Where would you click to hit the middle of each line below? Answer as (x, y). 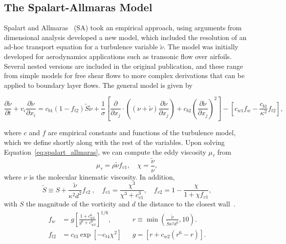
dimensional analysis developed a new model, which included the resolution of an (125, 37)
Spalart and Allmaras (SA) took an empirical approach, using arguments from (123, 28)
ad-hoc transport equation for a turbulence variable (81, 47)
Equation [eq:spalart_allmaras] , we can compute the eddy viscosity (105, 152)
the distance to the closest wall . (187, 204)
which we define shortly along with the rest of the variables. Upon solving (114, 142)
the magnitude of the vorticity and (78, 204)
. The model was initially (201, 47)
